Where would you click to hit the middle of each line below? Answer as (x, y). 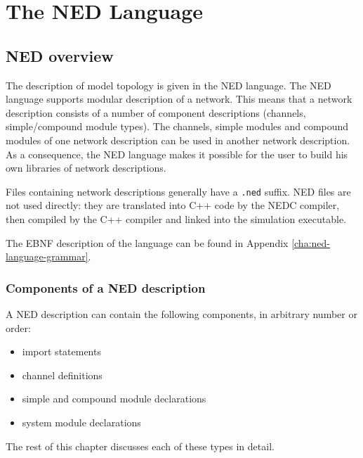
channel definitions (62, 375)
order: (18, 327)
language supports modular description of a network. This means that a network (179, 99)
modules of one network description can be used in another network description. (178, 140)
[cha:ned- (311, 242)
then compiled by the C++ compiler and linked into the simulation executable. (176, 218)
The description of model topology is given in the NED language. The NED (169, 85)
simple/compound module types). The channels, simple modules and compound (177, 126)
